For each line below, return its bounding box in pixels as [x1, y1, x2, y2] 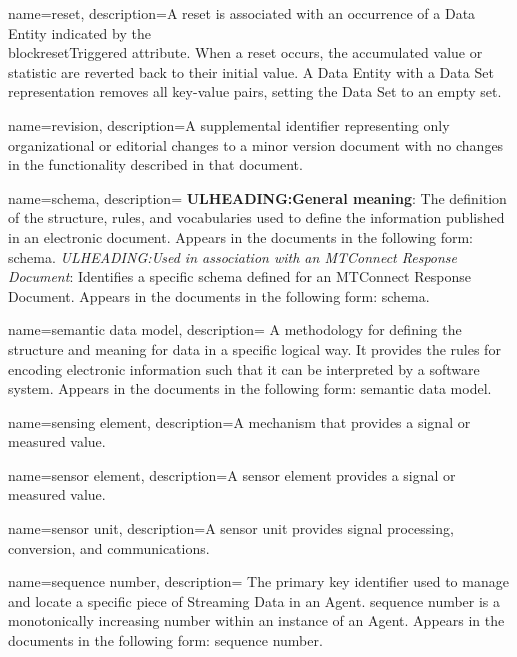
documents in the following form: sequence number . [8, 630, 323, 651]
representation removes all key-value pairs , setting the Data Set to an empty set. [8, 81, 502, 102]
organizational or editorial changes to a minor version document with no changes [8, 134, 504, 155]
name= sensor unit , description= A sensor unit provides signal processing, [8, 518, 454, 539]
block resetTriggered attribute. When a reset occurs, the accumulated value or [8, 42, 483, 63]
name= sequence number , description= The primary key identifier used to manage [8, 571, 509, 592]
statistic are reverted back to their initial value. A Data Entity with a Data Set [8, 61, 494, 82]
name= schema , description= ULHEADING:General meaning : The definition [8, 187, 507, 208]
